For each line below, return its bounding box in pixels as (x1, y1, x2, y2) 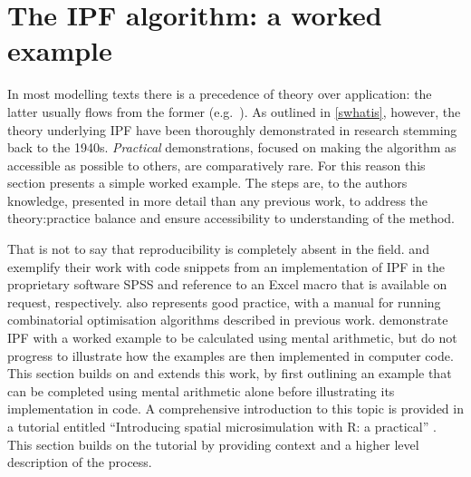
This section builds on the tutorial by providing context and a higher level (7, 434, 419, 453)
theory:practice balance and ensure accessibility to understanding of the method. (7, 209, 455, 228)
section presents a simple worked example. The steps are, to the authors (7, 173, 408, 192)
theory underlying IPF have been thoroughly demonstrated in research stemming (7, 120, 457, 139)
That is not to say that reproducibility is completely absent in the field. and (7, 239, 429, 258)
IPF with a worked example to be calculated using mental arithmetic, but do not (7, 328, 457, 347)
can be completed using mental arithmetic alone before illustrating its (7, 381, 395, 400)
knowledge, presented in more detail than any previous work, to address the (7, 190, 428, 209)
